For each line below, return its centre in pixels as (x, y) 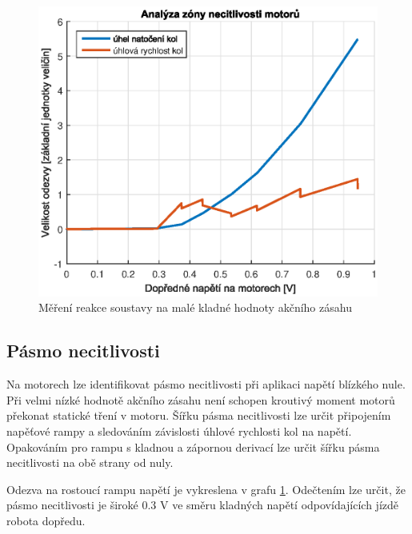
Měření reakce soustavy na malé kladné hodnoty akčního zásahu (195, 307)
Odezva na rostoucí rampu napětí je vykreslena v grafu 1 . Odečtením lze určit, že (206, 489)
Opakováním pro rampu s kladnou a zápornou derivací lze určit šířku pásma (193, 446)
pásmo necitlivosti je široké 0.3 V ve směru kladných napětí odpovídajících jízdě (202, 505)
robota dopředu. (46, 520)
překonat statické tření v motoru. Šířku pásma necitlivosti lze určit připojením (199, 415)
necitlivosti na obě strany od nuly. (90, 462)
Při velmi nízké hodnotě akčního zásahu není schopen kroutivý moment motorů (201, 399)
